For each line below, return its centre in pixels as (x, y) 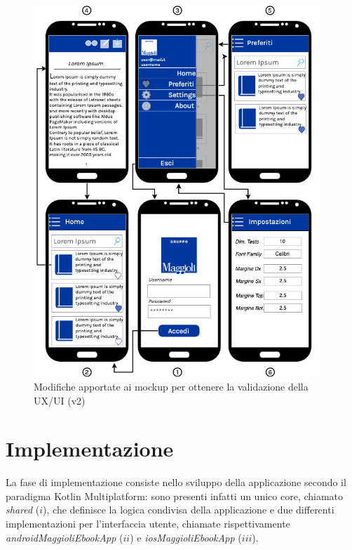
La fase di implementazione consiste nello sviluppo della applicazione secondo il (176, 482)
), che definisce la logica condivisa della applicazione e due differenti (189, 510)
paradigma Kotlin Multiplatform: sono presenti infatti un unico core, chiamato (175, 496)
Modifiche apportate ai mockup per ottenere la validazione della (171, 386)
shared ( (23, 510)
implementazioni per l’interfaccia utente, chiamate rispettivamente (148, 524)
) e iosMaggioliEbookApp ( (186, 537)
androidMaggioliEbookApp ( (65, 537)
